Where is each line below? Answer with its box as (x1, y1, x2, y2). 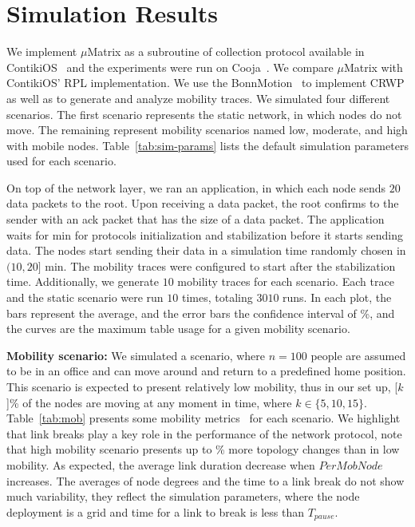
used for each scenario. (6, 153, 117, 169)
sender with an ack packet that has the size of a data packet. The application (6, 211, 385, 228)
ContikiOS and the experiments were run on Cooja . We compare (6, 58, 334, 75)
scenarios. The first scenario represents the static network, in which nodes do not (6, 105, 402, 122)
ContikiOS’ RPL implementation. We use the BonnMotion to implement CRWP (6, 74, 405, 91)
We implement (6, 43, 77, 60)
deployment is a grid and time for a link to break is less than (6, 503, 304, 520)
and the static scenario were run (6, 289, 164, 306)
